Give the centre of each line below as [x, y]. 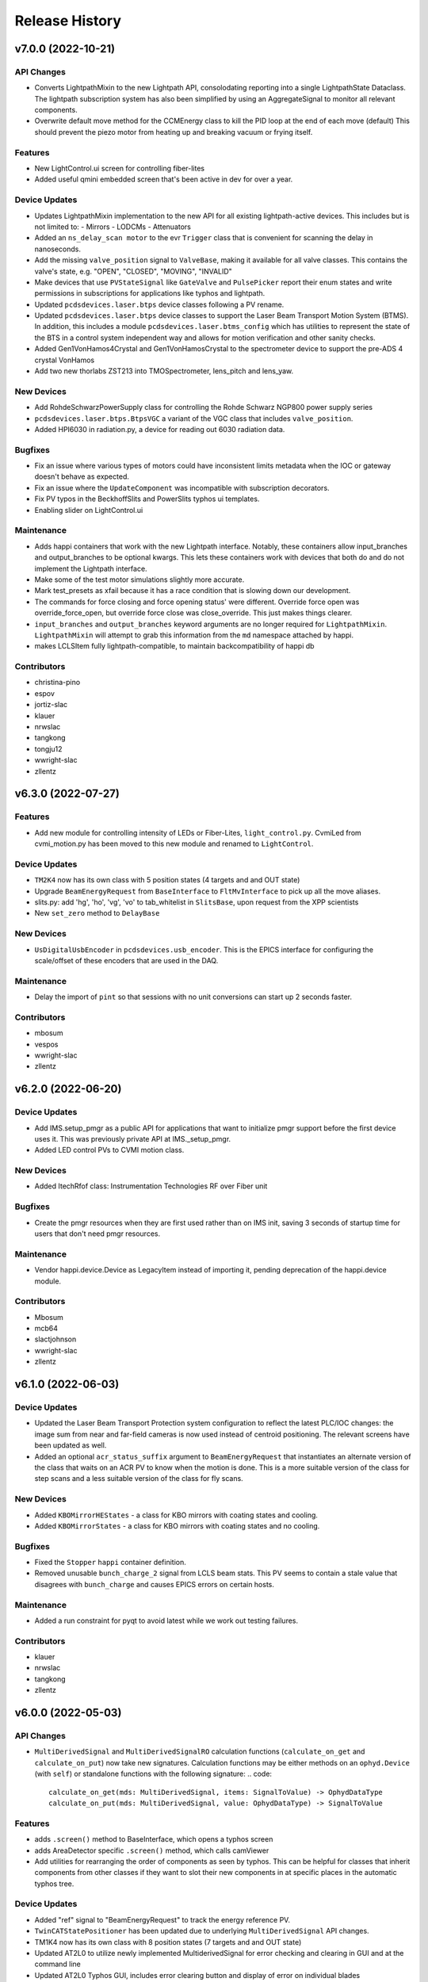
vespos [46, 1044]
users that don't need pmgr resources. [97, 1234]
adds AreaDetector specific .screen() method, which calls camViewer [152, 1850]
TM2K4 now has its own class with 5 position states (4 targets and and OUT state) [167, 880]
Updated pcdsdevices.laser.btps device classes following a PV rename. [159, 304]
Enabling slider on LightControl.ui [89, 510]
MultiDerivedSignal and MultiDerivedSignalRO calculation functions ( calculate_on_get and [200, 1751]
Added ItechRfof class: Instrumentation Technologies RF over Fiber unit [151, 1186]
